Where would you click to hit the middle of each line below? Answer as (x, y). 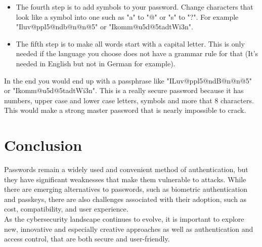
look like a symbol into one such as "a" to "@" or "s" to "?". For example (127, 16)
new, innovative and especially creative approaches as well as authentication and (129, 229)
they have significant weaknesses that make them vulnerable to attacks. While (125, 179)
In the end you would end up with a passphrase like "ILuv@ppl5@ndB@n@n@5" (128, 80)
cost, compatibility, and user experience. (66, 209)
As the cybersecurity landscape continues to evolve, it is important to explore (124, 219)
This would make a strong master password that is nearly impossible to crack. (125, 110)
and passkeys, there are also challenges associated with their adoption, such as (125, 199)
